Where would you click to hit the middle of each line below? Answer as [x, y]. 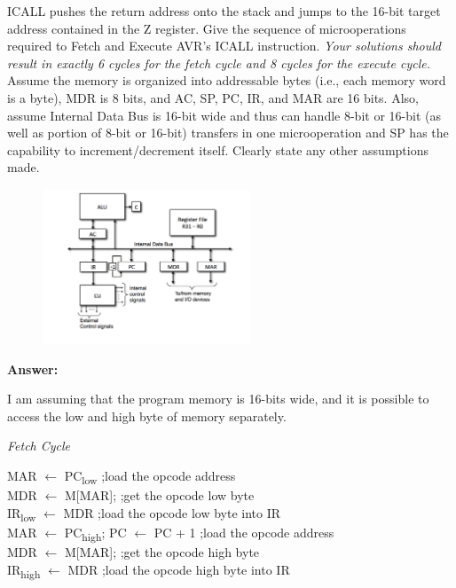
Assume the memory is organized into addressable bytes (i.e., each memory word [227, 80]
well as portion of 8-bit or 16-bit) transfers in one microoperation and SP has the [228, 133]
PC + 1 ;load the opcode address [244, 532]
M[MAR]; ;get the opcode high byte [162, 552]
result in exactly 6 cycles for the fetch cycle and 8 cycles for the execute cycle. [219, 63]
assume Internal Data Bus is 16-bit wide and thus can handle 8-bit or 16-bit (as [224, 115]
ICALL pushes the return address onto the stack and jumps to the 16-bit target [224, 11]
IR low [22, 514]
